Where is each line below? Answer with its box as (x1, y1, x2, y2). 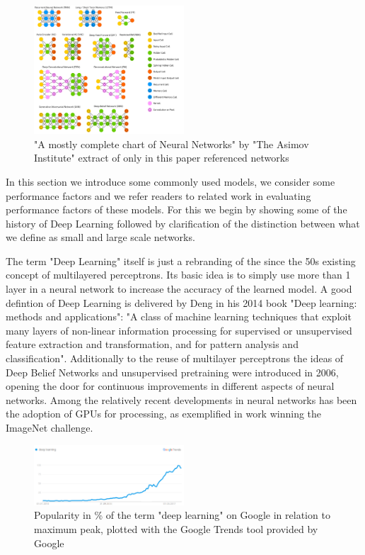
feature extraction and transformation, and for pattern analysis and (6, 337, 299, 352)
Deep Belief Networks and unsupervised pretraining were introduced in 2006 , (6, 364, 339, 379)
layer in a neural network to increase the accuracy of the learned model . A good (6, 281, 352, 296)
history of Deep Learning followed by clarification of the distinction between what (6, 215, 360, 230)
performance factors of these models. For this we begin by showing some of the (6, 202, 347, 217)
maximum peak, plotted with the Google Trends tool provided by (34, 522, 318, 536)
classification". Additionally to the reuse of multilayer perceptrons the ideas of (6, 351, 344, 366)
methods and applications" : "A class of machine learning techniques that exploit (6, 309, 352, 324)
